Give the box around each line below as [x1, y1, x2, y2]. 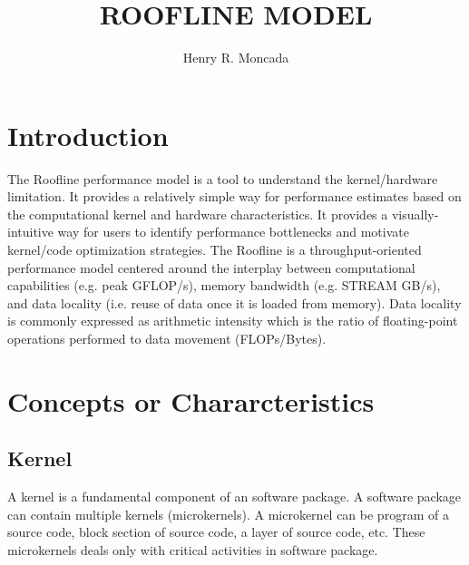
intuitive [7, 222, 54, 241]
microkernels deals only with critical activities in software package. [7, 540, 378, 559]
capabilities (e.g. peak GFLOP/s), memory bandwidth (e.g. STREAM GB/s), [7, 276, 441, 295]
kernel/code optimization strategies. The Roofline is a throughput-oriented [7, 240, 422, 259]
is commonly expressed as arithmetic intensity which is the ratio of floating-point [7, 311, 458, 330]
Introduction [7, 116, 169, 153]
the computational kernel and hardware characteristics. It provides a [7, 204, 388, 223]
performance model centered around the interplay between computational [7, 258, 415, 277]
